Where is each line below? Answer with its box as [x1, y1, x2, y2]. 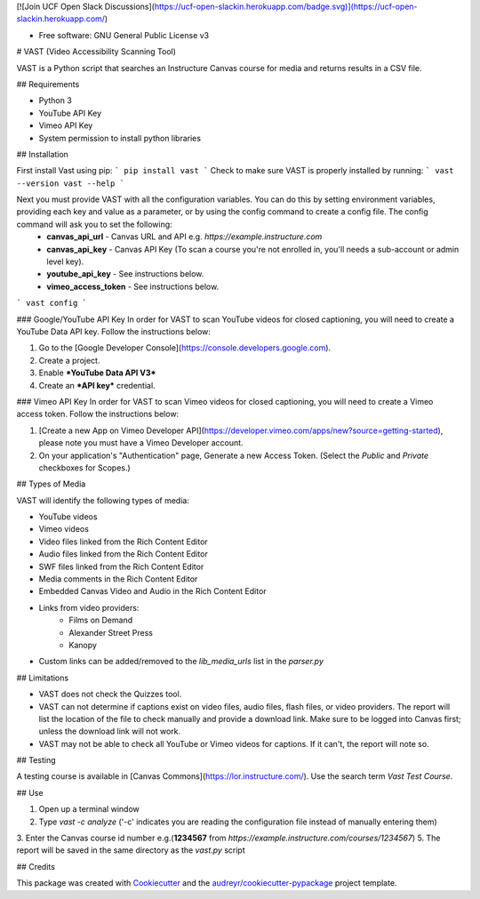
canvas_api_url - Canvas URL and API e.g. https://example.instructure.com [46, 231, 323, 242]
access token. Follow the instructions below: [16, 409, 180, 420]
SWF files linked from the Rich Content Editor [38, 561, 204, 572]
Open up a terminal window [38, 804, 140, 815]
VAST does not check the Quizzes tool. [38, 689, 182, 700]
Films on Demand [68, 614, 133, 626]
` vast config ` [16, 298, 88, 309]
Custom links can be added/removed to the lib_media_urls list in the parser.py [38, 656, 324, 667]
